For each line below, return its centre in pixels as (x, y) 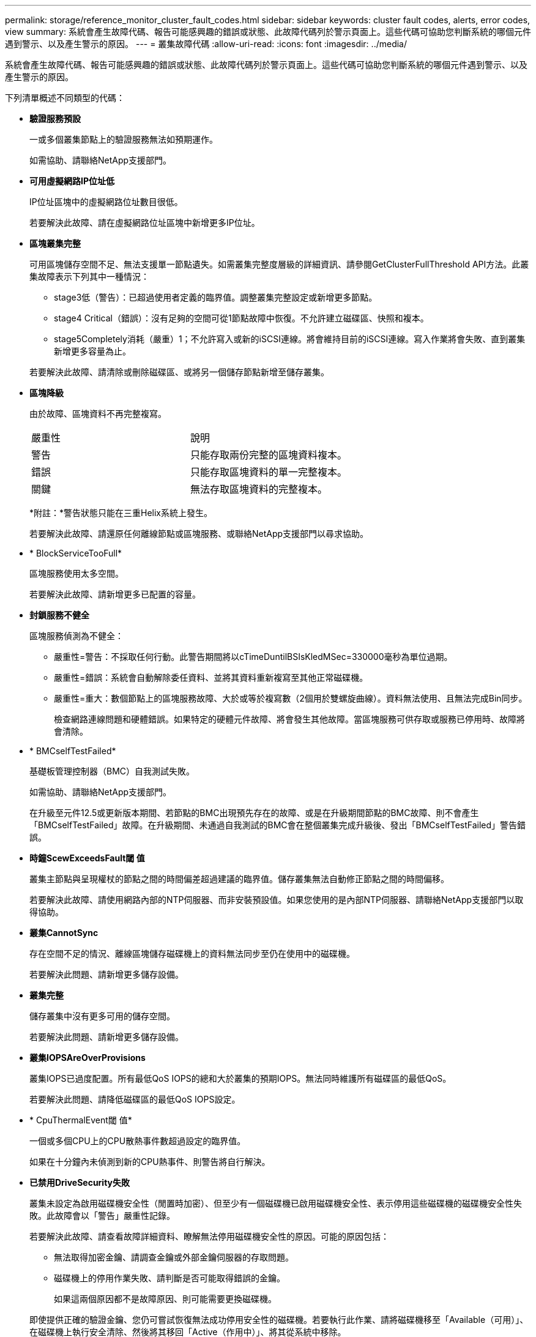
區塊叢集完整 (55, 243)
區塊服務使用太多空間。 (76, 573)
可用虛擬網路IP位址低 (72, 181)
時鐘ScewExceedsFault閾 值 (87, 858)
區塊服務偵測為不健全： (76, 636)
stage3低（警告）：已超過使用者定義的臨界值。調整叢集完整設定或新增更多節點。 (216, 297)
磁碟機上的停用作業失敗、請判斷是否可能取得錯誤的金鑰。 (169, 1278)
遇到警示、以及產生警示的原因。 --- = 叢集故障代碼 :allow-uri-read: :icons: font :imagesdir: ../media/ (206, 44)
